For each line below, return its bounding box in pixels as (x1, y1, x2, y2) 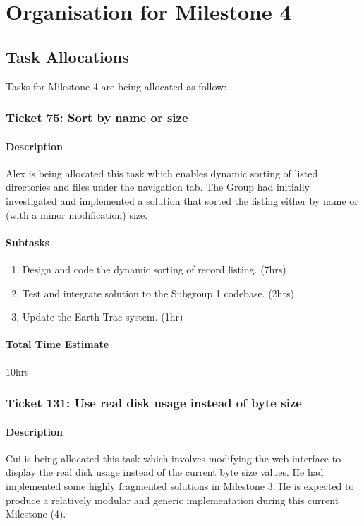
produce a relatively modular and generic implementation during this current (6, 492, 339, 507)
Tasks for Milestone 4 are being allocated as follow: (6, 78, 227, 93)
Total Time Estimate (6, 337, 109, 352)
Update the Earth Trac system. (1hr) (22, 309, 183, 324)
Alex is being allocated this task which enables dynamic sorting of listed (6, 165, 318, 180)
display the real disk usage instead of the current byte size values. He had (6, 465, 324, 479)
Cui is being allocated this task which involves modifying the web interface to (6, 450, 341, 465)
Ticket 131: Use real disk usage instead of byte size (6, 394, 302, 412)
